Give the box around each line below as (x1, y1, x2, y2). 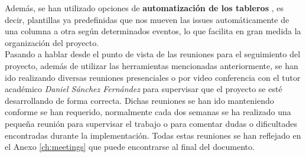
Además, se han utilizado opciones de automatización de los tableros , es (5, 2, 284, 14)
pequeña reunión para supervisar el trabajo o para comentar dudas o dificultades (5, 117, 297, 129)
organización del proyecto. (5, 36, 99, 48)
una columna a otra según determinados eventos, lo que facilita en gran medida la (5, 25, 301, 37)
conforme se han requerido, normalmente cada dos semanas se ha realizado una (5, 106, 291, 118)
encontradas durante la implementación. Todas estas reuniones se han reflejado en (5, 129, 301, 141)
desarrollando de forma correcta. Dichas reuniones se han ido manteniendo (5, 94, 274, 106)
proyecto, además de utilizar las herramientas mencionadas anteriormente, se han (5, 59, 298, 71)
